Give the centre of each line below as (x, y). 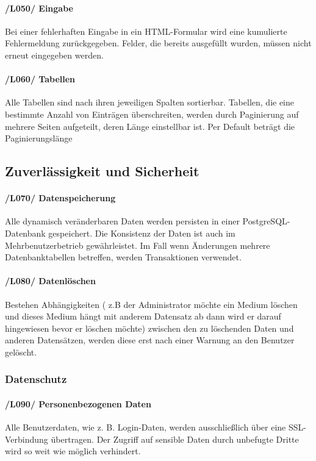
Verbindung (27, 439)
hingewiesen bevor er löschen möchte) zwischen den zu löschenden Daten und (149, 328)
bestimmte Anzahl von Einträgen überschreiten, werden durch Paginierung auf (152, 114)
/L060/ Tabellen (40, 79)
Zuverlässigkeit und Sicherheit (102, 171)
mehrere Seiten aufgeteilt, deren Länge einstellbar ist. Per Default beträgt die (150, 126)
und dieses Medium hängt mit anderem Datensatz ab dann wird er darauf (143, 316)
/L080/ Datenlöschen (50, 281)
